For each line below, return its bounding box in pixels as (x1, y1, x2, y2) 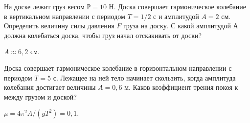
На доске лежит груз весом (4, 1, 85, 11)
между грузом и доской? (4, 91, 77, 102)
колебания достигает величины (4, 82, 96, 92)
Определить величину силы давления (4, 20, 114, 31)
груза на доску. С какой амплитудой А (123, 20, 238, 31)
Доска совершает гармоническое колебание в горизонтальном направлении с (4, 62, 232, 73)
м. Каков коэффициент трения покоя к (124, 82, 238, 92)
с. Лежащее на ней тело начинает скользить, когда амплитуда (53, 72, 236, 82)
